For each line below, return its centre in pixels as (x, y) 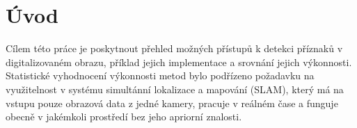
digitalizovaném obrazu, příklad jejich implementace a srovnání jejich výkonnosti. (179, 62)
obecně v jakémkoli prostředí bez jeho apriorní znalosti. (124, 117)
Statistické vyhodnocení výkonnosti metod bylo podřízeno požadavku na (160, 75)
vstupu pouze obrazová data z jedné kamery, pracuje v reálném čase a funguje (172, 103)
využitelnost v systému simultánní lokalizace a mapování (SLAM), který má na (175, 89)
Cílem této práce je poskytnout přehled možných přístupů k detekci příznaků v (174, 48)
